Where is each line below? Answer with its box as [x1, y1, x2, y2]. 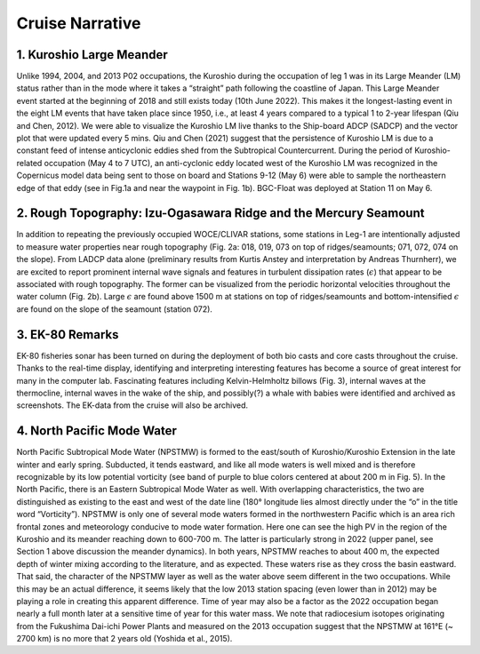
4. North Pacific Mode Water [16, 423, 178, 439]
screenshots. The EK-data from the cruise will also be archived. [16, 400, 249, 411]
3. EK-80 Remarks [16, 327, 119, 342]
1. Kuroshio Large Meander [16, 47, 168, 62]
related [16, 157, 43, 168]
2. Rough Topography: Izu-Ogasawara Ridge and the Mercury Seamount [16, 205, 425, 221]
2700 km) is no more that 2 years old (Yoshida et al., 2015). [16, 634, 233, 644]
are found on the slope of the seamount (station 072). [16, 303, 213, 315]
